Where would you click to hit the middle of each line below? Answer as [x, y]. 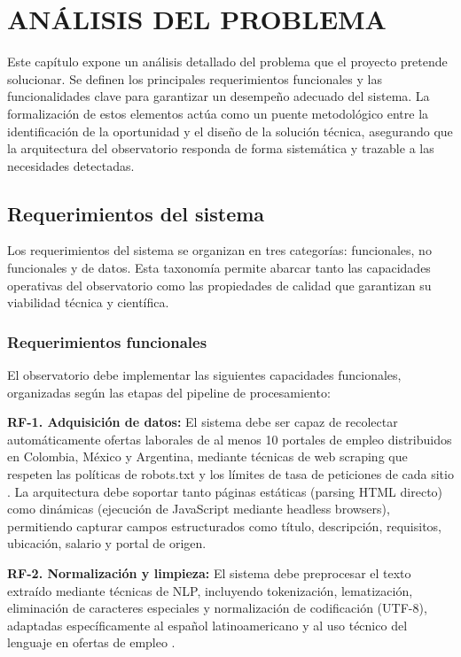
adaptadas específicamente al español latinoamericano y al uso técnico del [207, 625]
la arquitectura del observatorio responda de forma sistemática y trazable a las [221, 148]
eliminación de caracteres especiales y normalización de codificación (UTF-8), [217, 608]
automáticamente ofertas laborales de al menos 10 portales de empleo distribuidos [230, 439]
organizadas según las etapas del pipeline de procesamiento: [169, 392]
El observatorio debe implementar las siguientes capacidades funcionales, [204, 375]
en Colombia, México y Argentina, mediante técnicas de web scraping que [207, 456]
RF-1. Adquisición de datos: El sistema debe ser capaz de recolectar [203, 422]
